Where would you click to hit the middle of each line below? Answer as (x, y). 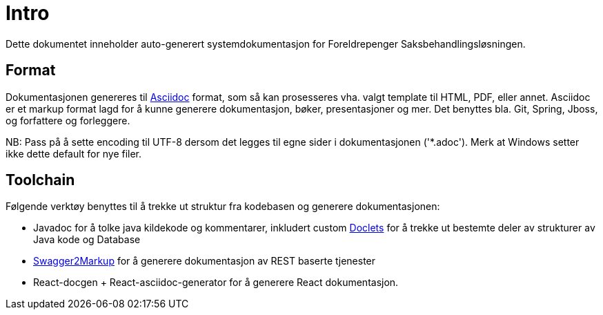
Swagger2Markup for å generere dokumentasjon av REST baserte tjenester (205, 261)
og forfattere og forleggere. (68, 120)
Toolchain (40, 180)
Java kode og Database (87, 240)
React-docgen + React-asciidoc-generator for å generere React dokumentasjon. (216, 283)
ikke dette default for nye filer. (74, 153)
